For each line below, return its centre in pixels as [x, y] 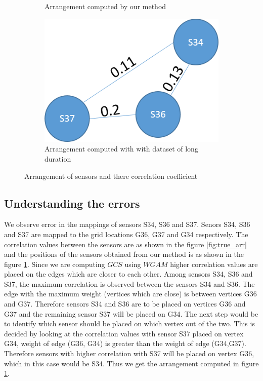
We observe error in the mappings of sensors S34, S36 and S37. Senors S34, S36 [127, 224]
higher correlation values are [214, 264]
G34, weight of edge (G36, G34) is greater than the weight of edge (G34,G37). [125, 343]
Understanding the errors [72, 203]
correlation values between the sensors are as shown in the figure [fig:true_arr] [125, 244]
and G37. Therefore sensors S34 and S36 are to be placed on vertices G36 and [125, 304]
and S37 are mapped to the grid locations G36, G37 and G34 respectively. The [126, 234]
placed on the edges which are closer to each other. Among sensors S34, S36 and [128, 274]
